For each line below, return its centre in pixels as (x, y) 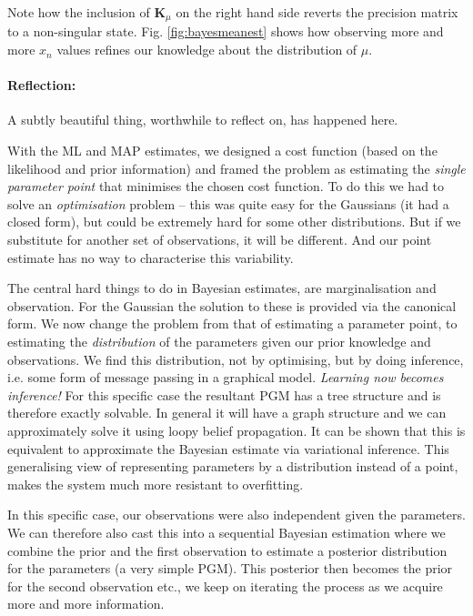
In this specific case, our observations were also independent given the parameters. (236, 515)
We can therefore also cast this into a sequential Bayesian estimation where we (226, 532)
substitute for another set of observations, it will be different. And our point (220, 239)
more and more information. (86, 604)
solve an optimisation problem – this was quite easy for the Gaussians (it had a (228, 203)
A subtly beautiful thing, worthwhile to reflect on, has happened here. (203, 120)
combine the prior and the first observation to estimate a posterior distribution (227, 550)
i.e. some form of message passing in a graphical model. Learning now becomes (226, 377)
